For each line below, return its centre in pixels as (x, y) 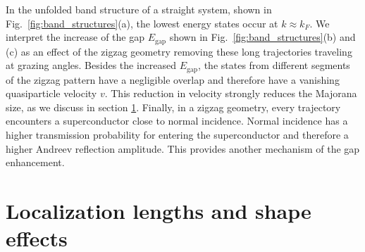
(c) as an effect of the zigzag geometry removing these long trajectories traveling (179, 51)
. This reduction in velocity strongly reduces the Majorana (231, 93)
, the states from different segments (274, 65)
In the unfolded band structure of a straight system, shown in (139, 9)
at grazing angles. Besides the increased (91, 65)
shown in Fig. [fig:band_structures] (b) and (262, 37)
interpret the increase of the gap (75, 37)
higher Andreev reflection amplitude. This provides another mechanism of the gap (183, 148)
